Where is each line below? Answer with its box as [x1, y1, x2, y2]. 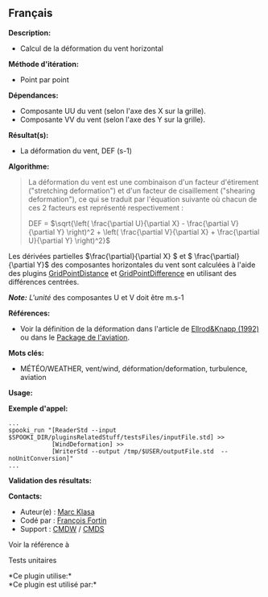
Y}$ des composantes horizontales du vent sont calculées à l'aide [36, 260, 256, 269]
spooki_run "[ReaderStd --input [8, 426, 117, 434]
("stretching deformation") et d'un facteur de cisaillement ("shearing [27, 186, 256, 195]
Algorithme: [8, 161, 50, 171]
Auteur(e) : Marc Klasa [19, 507, 95, 516]
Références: [8, 308, 51, 318]
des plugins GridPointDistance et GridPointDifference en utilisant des [8, 268, 237, 278]
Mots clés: [8, 348, 44, 357]
